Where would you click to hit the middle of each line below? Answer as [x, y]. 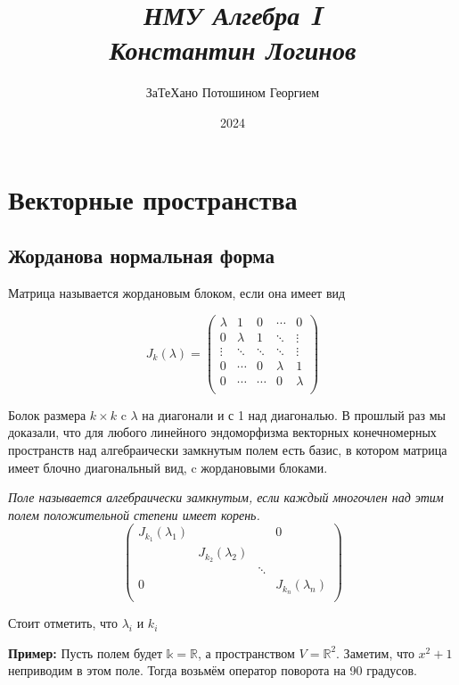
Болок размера [47, 414]
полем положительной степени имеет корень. [134, 514]
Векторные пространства [153, 198]
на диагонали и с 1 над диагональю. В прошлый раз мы [294, 414]
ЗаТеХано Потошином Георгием [233, 92]
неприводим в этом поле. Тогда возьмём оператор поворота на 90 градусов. [213, 670]
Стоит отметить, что [63, 623]
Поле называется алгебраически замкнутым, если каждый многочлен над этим [226, 497]
